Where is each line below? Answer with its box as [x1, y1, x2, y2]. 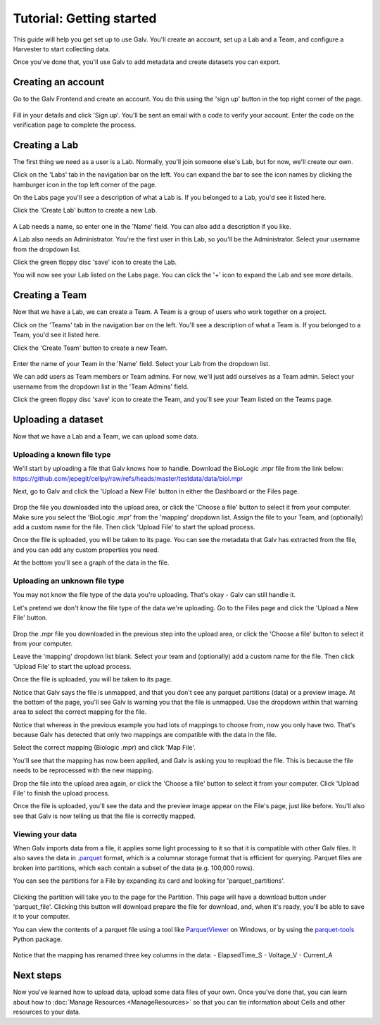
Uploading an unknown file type [13, 576, 125, 586]
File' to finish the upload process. [13, 789, 110, 798]
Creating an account [13, 76, 105, 88]
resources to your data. [13, 1007, 81, 1017]
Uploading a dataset [13, 413, 103, 425]
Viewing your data [13, 829, 77, 839]
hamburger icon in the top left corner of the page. [13, 180, 158, 189]
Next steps [13, 969, 62, 981]
